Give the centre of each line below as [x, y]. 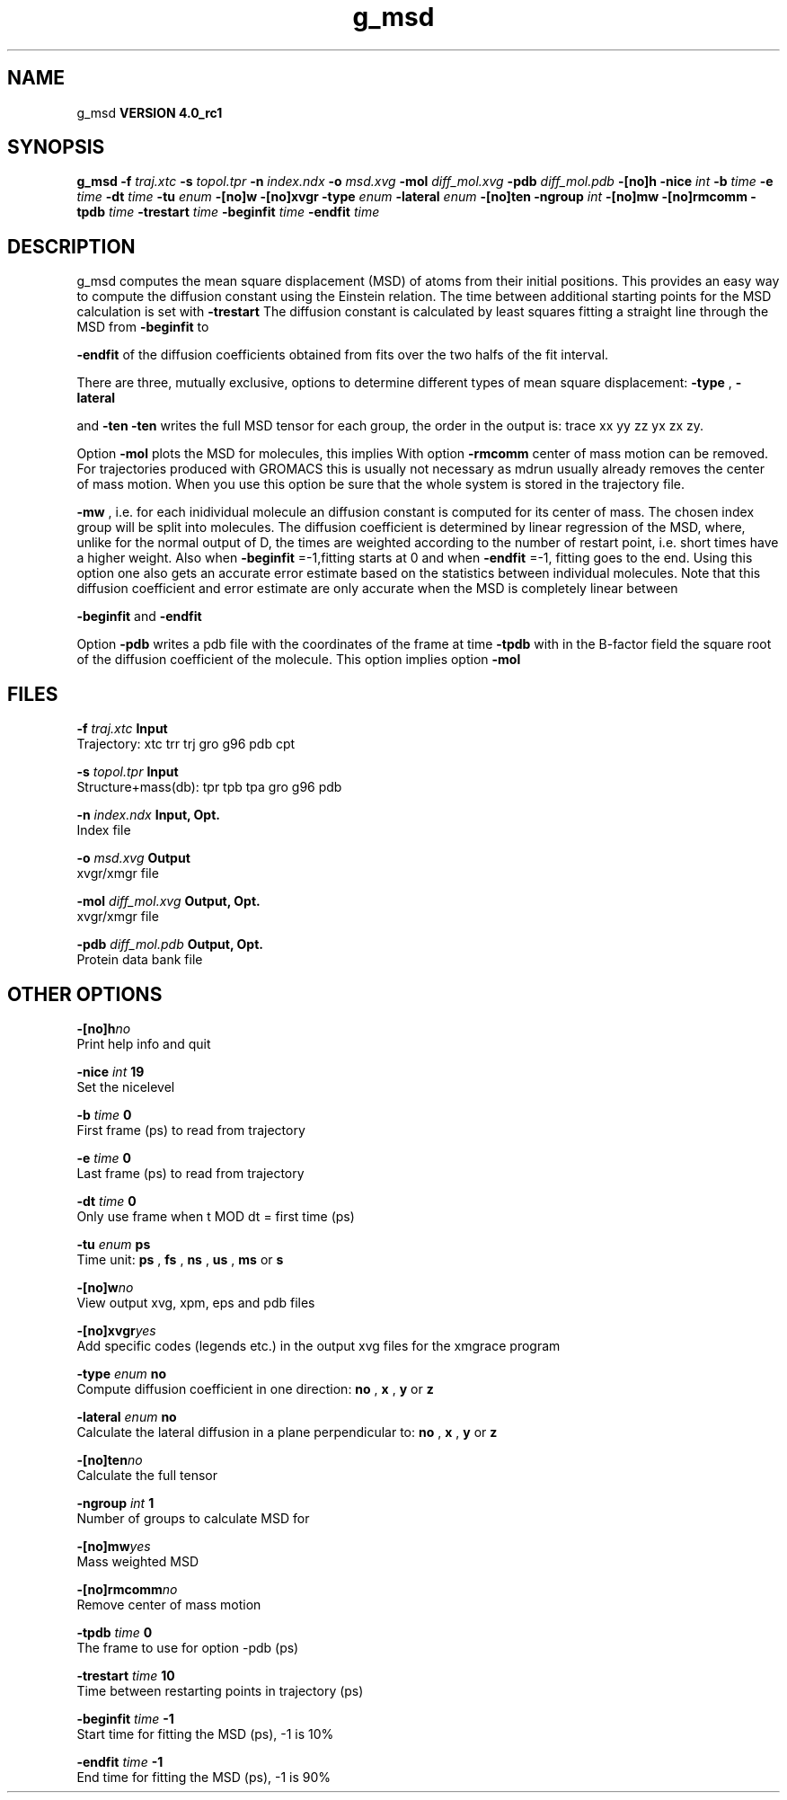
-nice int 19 [111, 1071]
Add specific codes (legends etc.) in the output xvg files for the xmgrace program [318, 1345]
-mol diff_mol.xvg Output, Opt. [168, 901]
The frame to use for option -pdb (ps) [188, 1647]
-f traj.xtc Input [122, 729]
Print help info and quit [144, 1043]
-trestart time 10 [126, 1675]
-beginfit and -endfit [139, 616]
